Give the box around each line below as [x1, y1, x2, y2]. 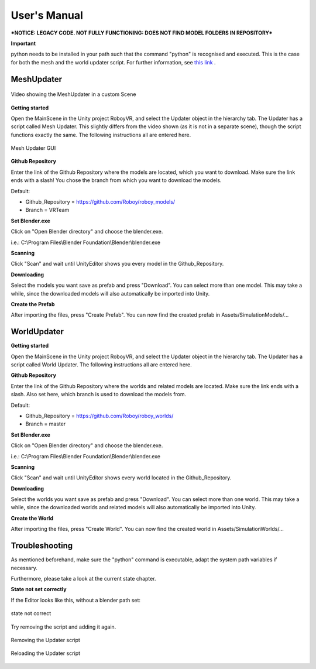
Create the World [11, 514, 54, 522]
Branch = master [25, 420, 66, 427]
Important [11, 40, 36, 47]
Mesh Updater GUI [11, 145, 56, 152]
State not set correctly [11, 586, 67, 593]
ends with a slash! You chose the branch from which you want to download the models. [11, 177, 222, 184]
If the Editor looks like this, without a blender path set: [11, 596, 140, 603]
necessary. [11, 564, 38, 571]
